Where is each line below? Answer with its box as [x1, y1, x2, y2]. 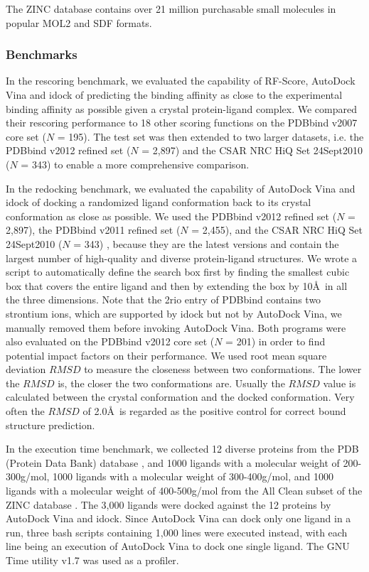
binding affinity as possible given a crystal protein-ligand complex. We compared [6, 101, 357, 116]
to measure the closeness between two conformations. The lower [84, 362, 362, 377]
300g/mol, [6, 469, 50, 484]
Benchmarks [6, 45, 77, 63]
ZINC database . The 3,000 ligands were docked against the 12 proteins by [6, 497, 331, 512]
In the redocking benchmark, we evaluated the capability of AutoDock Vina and [6, 180, 355, 195]
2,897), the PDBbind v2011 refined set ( [6, 222, 181, 237]
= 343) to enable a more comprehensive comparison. [21, 156, 250, 171]
